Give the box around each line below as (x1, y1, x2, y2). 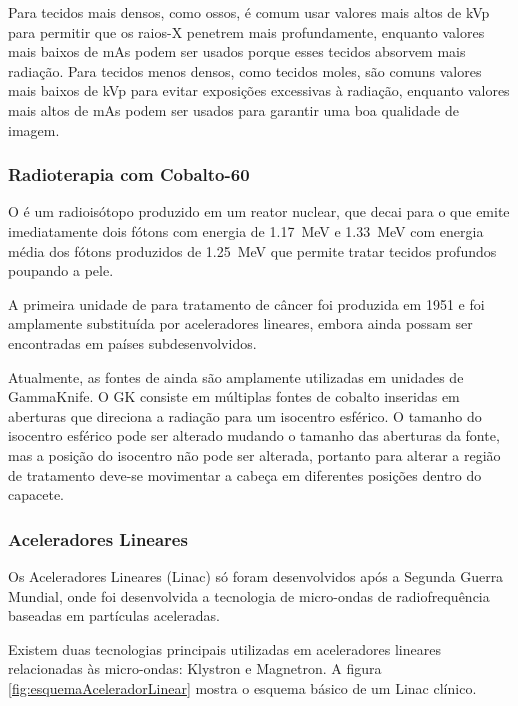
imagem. (8, 119, 60, 140)
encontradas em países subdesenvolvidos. (8, 332, 257, 353)
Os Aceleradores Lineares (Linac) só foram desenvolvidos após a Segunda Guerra (8, 565, 504, 586)
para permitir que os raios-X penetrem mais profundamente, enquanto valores (8, 21, 485, 42)
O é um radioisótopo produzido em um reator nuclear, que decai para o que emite (8, 201, 510, 222)
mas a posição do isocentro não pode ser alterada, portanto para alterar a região (8, 444, 501, 465)
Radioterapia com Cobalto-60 (8, 162, 250, 187)
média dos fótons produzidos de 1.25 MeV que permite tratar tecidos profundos (8, 240, 497, 261)
